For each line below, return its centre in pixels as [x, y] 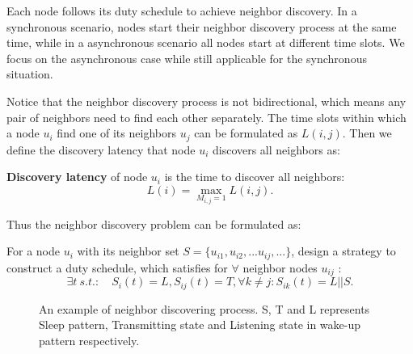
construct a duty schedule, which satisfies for [117, 267]
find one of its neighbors [116, 133]
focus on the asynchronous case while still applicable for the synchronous [187, 58]
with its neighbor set [128, 251]
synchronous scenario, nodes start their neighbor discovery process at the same [202, 26]
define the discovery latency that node [101, 149]
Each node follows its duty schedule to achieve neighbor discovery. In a [182, 11]
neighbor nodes [280, 267]
